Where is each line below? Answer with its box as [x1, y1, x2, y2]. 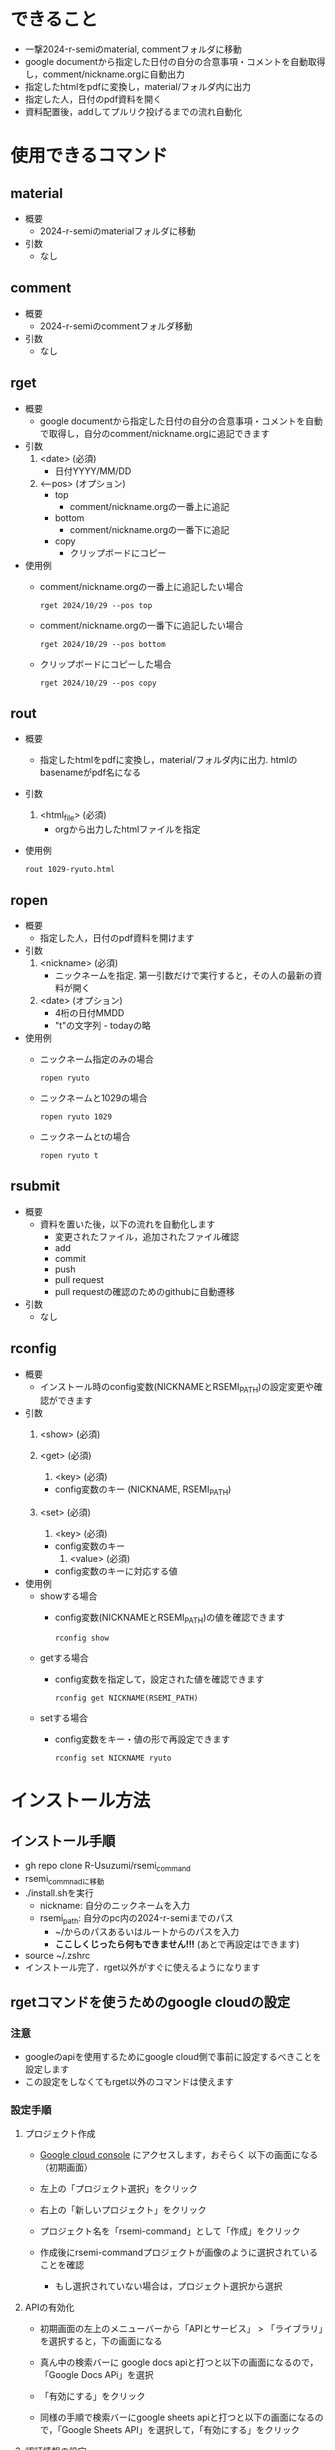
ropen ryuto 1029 [39, 1111, 113, 1122]
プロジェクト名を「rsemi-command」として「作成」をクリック [39, 2225, 301, 2237]
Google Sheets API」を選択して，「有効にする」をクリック [61, 2424, 300, 2436]
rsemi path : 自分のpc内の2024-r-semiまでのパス [39, 1911, 234, 1926]
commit [54, 1252, 87, 1264]
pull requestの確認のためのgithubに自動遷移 [54, 1285, 235, 1297]
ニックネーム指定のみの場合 [39, 1053, 155, 1065]
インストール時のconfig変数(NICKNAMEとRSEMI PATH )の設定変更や [39, 1380, 315, 1395]
